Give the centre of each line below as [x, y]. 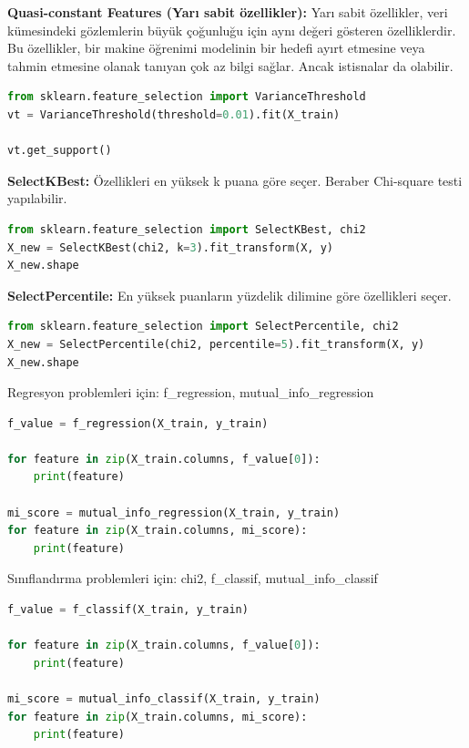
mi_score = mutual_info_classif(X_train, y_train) [164, 699]
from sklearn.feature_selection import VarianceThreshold [187, 97]
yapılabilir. [37, 198]
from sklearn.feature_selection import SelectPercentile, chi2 [203, 327]
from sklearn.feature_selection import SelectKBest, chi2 [187, 229]
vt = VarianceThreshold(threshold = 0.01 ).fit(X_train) [174, 114]
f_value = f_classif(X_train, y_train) [128, 610]
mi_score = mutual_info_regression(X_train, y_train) [174, 512]
